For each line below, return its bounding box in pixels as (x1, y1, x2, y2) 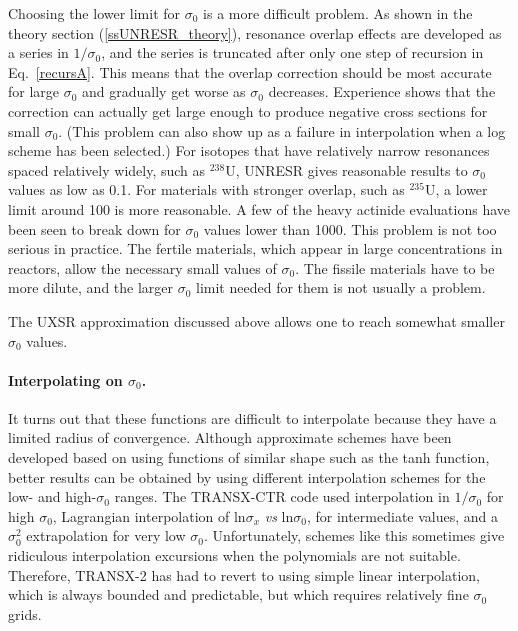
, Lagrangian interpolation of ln (52, 505, 246, 526)
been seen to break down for (8, 218, 181, 239)
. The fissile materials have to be (295, 257, 495, 278)
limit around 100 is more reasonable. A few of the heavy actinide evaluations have (8, 198, 510, 219)
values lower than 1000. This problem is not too (203, 218, 497, 239)
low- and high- (8, 486, 97, 507)
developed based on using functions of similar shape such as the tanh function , (8, 447, 490, 468)
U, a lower (424, 179, 488, 200)
